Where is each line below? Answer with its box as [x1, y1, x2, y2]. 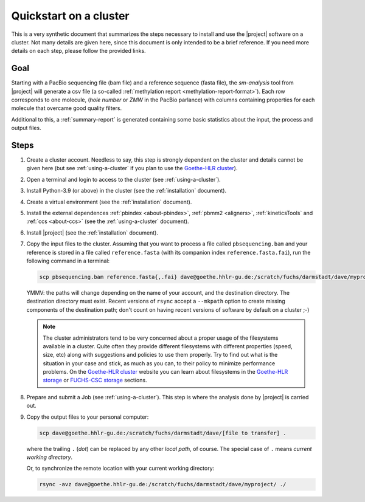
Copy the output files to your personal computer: [26, 413, 149, 421]
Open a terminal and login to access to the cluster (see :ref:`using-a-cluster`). [26, 176, 221, 183]
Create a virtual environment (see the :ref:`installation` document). [26, 198, 192, 205]
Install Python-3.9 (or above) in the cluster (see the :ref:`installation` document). [26, 187, 227, 194]
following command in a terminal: [26, 257, 109, 264]
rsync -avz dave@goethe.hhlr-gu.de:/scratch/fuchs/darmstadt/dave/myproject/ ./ [39, 481, 287, 488]
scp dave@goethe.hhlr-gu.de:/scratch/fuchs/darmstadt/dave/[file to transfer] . [39, 429, 287, 436]
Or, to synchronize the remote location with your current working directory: [26, 465, 215, 472]
